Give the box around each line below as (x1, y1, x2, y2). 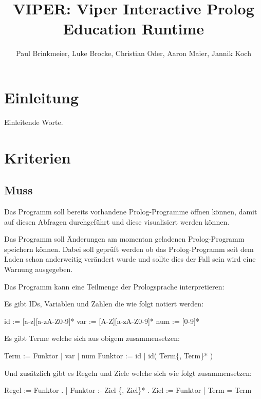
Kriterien (4, 147, 71, 168)
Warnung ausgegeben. (4, 263, 73, 274)
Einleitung (4, 86, 79, 107)
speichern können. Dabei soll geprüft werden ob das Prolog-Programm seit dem (4, 243, 254, 254)
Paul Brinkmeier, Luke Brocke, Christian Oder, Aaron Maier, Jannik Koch (16, 48, 251, 59)
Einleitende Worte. (4, 116, 63, 127)
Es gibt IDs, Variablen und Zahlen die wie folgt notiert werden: (4, 298, 204, 309)
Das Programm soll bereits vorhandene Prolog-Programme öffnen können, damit (4, 206, 257, 217)
